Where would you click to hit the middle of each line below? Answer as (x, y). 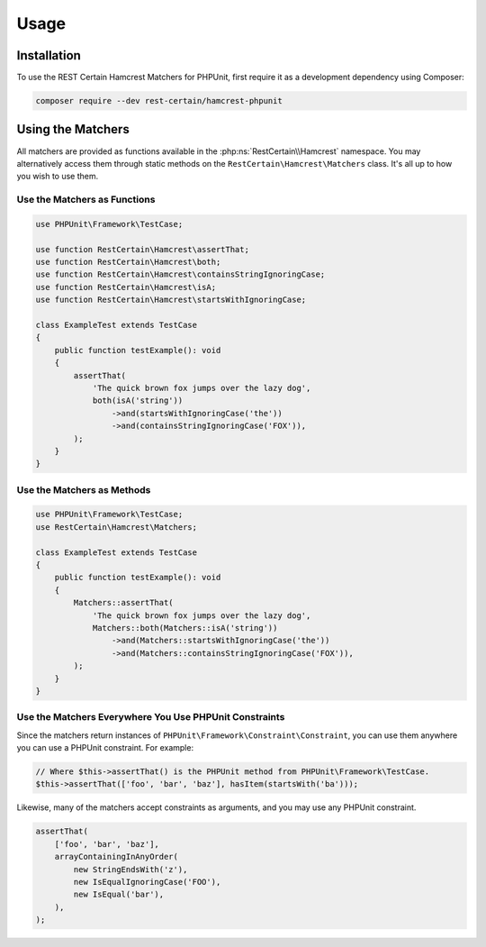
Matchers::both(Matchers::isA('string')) (185, 628)
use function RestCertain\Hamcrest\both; (128, 262)
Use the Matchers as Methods (84, 489)
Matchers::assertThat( (124, 603)
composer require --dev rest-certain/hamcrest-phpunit (159, 101)
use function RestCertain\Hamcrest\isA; (126, 287)
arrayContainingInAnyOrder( (117, 857)
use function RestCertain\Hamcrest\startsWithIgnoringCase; (171, 300)
